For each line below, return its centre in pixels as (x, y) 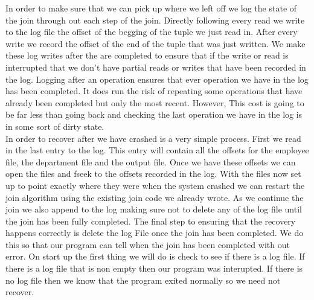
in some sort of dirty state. (55, 126)
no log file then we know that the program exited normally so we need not (143, 280)
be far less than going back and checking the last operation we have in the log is (154, 114)
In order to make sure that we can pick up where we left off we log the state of (151, 8)
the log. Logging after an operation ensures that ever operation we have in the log (157, 79)
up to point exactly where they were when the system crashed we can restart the (155, 185)
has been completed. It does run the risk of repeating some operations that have (154, 91)
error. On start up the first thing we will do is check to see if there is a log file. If (155, 256)
